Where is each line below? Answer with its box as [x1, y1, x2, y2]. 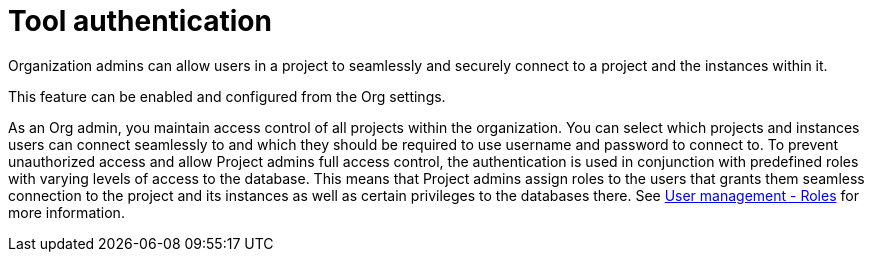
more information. [8, 203, 125, 221]
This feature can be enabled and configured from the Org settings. [8, 87, 446, 105]
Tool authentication [8, 4, 272, 38]
